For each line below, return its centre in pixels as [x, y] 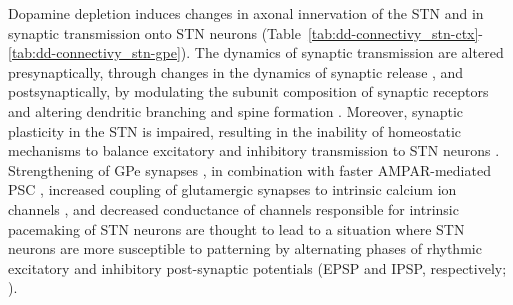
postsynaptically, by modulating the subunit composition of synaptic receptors [248, 91]
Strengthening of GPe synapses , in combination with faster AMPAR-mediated [249, 169]
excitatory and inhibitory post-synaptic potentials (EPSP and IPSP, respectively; [257, 267]
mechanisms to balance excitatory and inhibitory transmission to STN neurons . [254, 150]
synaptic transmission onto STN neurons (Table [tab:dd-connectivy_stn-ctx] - [246, 32]
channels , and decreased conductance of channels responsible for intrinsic [233, 208]
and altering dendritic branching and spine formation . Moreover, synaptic [236, 110]
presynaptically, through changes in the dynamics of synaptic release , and [236, 71]
